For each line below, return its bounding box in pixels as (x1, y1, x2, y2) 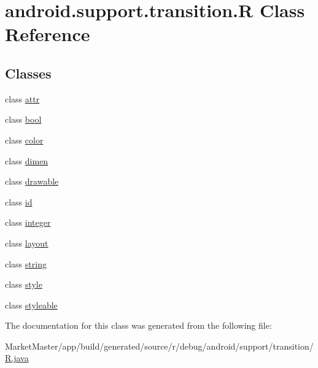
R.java (5, 351, 29, 364)
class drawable (5, 175, 59, 188)
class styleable (5, 298, 58, 311)
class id (5, 195, 33, 208)
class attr (5, 92, 40, 105)
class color (5, 133, 44, 146)
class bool (5, 113, 42, 126)
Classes (5, 63, 52, 82)
